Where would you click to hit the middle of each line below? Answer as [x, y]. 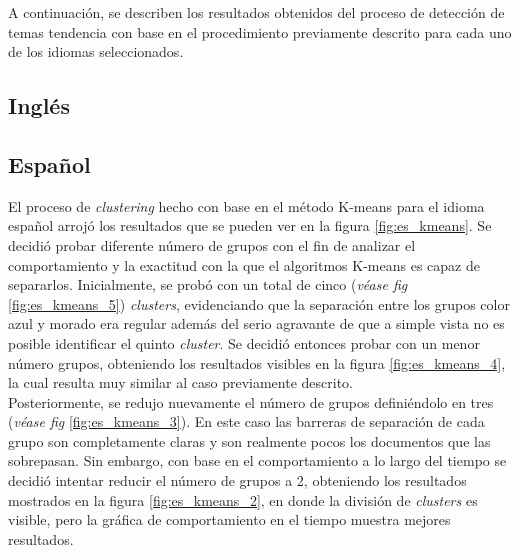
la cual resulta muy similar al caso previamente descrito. [180, 382]
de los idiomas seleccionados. [96, 51]
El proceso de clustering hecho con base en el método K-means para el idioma [246, 205]
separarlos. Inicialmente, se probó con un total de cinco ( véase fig [208, 284]
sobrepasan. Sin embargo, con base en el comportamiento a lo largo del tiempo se [257, 460]
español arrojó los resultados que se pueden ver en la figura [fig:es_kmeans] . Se [250, 225]
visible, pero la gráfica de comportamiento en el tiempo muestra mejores [229, 519]
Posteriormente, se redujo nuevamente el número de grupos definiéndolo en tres [251, 401]
